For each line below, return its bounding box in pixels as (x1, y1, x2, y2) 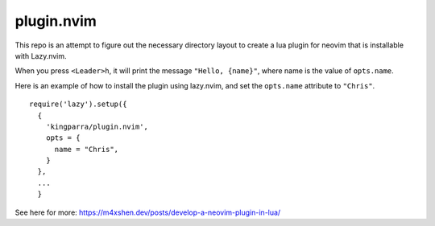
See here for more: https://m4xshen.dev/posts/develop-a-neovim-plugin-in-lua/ (14, 208, 281, 217)
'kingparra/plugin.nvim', (45, 121, 149, 131)
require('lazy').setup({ (29, 100, 127, 109)
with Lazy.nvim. (14, 51, 68, 60)
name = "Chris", (54, 145, 119, 154)
